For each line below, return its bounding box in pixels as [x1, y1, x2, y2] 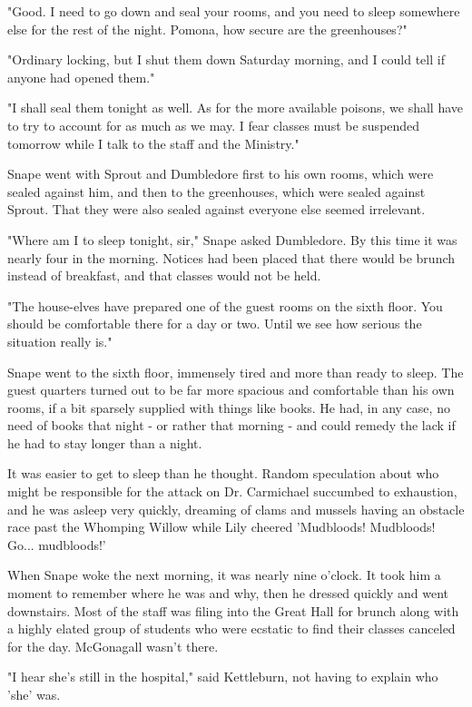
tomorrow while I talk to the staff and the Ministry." [7, 133, 300, 152]
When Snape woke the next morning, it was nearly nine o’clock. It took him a [7, 565, 441, 584]
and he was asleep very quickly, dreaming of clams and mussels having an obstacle [7, 499, 465, 518]
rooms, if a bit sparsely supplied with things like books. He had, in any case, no [7, 398, 450, 417]
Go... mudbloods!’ [7, 535, 106, 554]
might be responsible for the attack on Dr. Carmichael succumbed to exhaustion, [7, 482, 457, 501]
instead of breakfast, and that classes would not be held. [7, 266, 321, 285]
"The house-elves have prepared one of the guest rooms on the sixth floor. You [7, 296, 443, 315]
